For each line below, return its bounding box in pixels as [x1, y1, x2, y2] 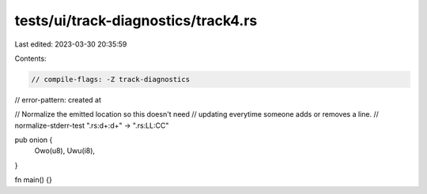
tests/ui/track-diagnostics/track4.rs [14, 12, 258, 29]
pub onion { [14, 135, 53, 145]
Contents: [14, 54, 47, 63]
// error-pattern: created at [14, 95, 102, 104]
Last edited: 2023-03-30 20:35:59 [14, 39, 127, 49]
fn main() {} [14, 175, 53, 185]
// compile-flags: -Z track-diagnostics [31, 75, 190, 84]
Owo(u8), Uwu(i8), [34, 146, 95, 155]
